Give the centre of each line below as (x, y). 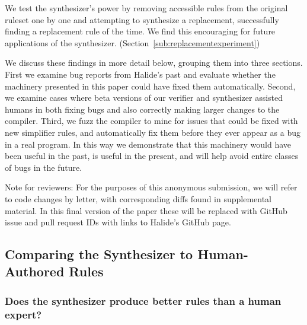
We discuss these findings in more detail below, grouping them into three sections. (154, 63)
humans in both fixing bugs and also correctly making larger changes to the (142, 109)
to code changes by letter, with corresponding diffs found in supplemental (138, 198)
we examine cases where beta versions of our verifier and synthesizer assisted (144, 98)
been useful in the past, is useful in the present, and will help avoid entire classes (152, 156)
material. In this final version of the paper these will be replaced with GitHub (146, 210)
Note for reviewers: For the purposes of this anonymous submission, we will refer (151, 187)
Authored (35, 271)
